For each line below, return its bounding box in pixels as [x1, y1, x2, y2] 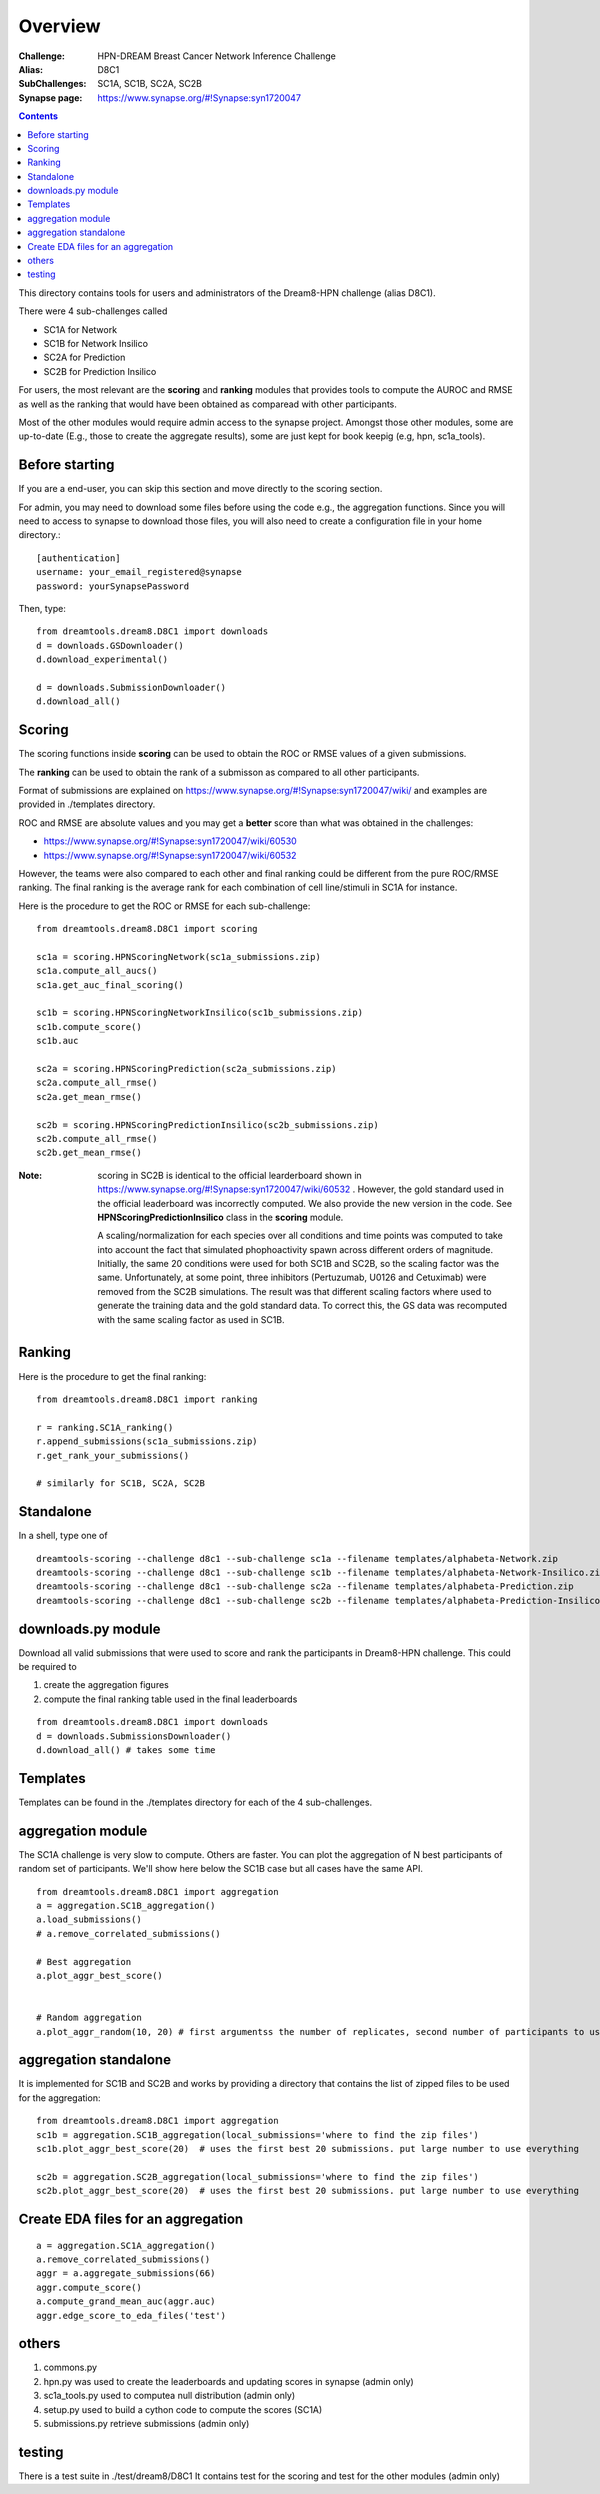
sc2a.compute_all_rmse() [36, 1077, 158, 1089]
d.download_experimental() [36, 654, 169, 665]
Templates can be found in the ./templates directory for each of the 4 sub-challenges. [18, 1796, 373, 1808]
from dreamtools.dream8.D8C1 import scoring [36, 923, 259, 935]
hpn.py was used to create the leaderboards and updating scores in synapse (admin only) [43, 2375, 414, 2387]
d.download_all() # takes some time [36, 1745, 216, 1756]
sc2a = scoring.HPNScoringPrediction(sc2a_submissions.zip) [36, 1063, 337, 1075]
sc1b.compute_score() [36, 1021, 142, 1032]
